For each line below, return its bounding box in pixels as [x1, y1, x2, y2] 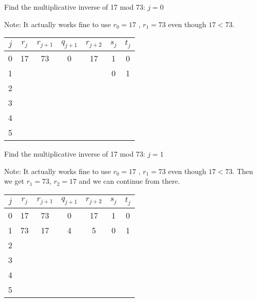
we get [4, 176, 25, 186]
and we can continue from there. [79, 176, 180, 186]
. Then [232, 165, 253, 176]
